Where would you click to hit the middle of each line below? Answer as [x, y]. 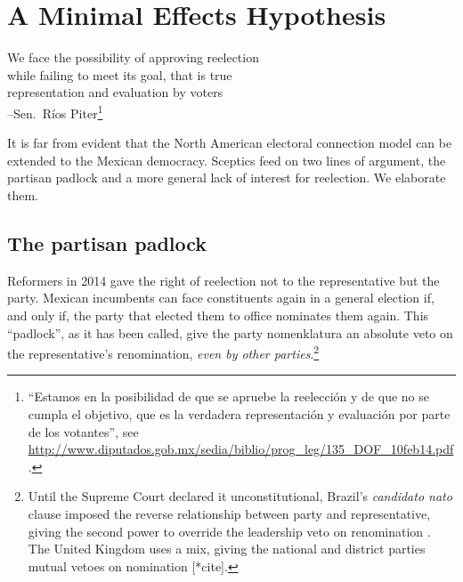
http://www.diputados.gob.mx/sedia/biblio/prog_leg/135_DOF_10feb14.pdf [241, 449]
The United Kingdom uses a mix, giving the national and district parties [227, 549]
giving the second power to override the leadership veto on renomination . [229, 531]
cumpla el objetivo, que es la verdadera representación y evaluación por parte [239, 413]
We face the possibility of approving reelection [133, 57]
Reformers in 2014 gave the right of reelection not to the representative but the [223, 280]
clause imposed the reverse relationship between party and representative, [229, 513]
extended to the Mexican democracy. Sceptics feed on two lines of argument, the [227, 160]
